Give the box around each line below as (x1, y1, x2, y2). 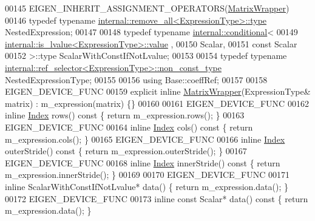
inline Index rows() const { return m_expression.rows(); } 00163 (5, 109, 245, 121)
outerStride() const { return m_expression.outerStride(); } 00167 (5, 144, 247, 157)
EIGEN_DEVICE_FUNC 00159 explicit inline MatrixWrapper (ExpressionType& (5, 85, 311, 98)
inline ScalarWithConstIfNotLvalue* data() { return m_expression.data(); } (5, 180, 288, 192)
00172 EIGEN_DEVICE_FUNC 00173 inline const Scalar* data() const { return (5, 192, 308, 205)
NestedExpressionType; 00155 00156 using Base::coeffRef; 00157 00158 (5, 73, 268, 86)
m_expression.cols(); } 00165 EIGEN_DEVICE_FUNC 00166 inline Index (5, 132, 285, 145)
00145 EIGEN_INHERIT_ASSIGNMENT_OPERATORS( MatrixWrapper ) (5, 2, 290, 14)
